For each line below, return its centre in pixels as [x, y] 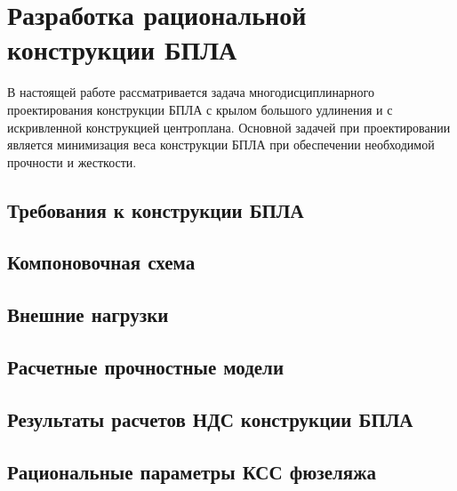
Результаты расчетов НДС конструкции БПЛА [210, 419]
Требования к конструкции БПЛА [156, 209]
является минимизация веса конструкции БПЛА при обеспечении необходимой [221, 145]
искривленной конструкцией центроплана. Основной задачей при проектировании [229, 127]
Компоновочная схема [101, 262]
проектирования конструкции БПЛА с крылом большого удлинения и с [200, 109]
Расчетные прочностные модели [145, 367]
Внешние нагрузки [88, 314]
